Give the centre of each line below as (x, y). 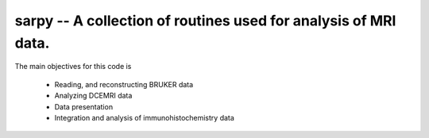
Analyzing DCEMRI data (93, 96)
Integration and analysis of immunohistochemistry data (144, 117)
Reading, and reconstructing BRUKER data (124, 84)
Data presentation (84, 106)
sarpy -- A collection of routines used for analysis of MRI (205, 21)
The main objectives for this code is (73, 67)
